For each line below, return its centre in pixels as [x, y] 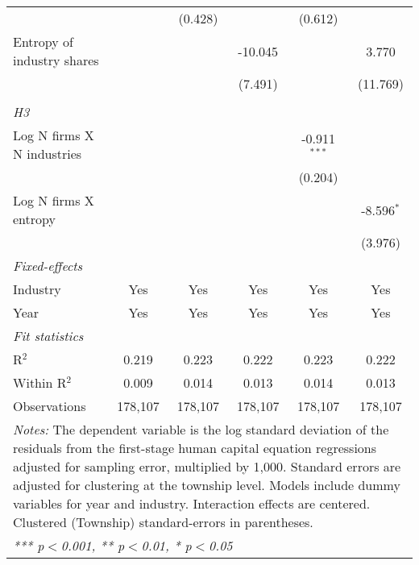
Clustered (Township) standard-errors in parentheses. [163, 522]
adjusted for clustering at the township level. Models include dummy [207, 485]
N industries [48, 154]
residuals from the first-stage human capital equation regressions [195, 448]
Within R [40, 382]
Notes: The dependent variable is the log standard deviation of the [201, 429]
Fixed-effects [48, 266]
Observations [50, 406]
